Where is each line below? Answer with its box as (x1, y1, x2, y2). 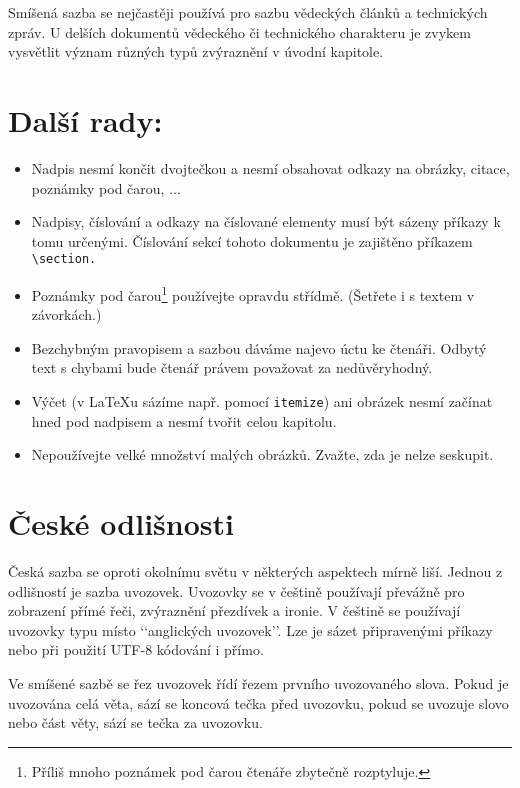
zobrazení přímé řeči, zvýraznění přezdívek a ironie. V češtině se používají (8, 600, 461, 621)
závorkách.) (31, 304, 102, 325)
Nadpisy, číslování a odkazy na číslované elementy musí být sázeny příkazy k (31, 211, 501, 232)
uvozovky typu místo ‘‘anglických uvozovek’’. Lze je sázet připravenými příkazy (8, 619, 493, 640)
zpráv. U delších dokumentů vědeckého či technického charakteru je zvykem (8, 21, 471, 42)
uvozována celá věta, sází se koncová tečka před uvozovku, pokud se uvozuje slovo (8, 692, 509, 713)
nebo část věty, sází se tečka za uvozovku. (8, 712, 263, 733)
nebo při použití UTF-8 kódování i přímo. (8, 639, 264, 660)
